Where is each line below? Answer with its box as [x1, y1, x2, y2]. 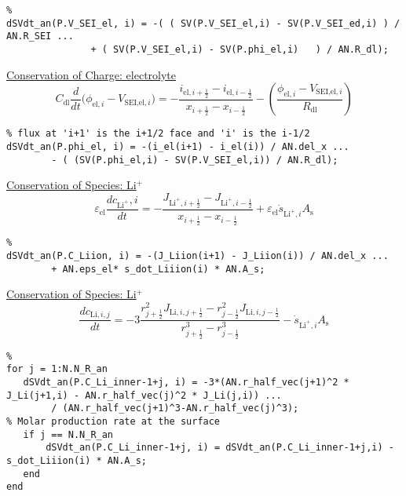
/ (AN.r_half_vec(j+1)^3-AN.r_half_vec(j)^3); [51, 403, 299, 414]
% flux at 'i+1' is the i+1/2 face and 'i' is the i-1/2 [6, 128, 310, 140]
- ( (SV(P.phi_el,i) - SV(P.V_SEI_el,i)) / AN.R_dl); [51, 154, 338, 166]
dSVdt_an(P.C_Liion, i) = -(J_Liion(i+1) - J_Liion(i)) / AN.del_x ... [6, 250, 389, 262]
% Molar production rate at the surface [6, 416, 221, 428]
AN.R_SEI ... [6, 31, 74, 42]
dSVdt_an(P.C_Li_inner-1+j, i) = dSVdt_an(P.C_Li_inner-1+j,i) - [46, 442, 394, 454]
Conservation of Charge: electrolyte [6, 66, 177, 82]
